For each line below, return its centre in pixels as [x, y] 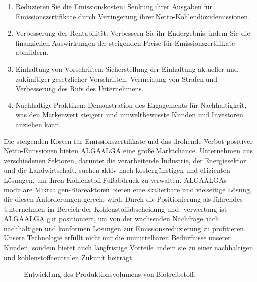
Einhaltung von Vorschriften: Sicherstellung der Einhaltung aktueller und [127, 69]
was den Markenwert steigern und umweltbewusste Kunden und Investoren [129, 115]
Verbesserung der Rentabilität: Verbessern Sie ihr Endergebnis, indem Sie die [133, 33]
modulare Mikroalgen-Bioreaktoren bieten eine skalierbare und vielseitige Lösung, [128, 189]
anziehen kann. [38, 124]
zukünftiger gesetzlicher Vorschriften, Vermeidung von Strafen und [117, 78]
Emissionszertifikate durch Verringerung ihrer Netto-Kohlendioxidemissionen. [133, 16]
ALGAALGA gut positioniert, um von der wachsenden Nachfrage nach [112, 218]
